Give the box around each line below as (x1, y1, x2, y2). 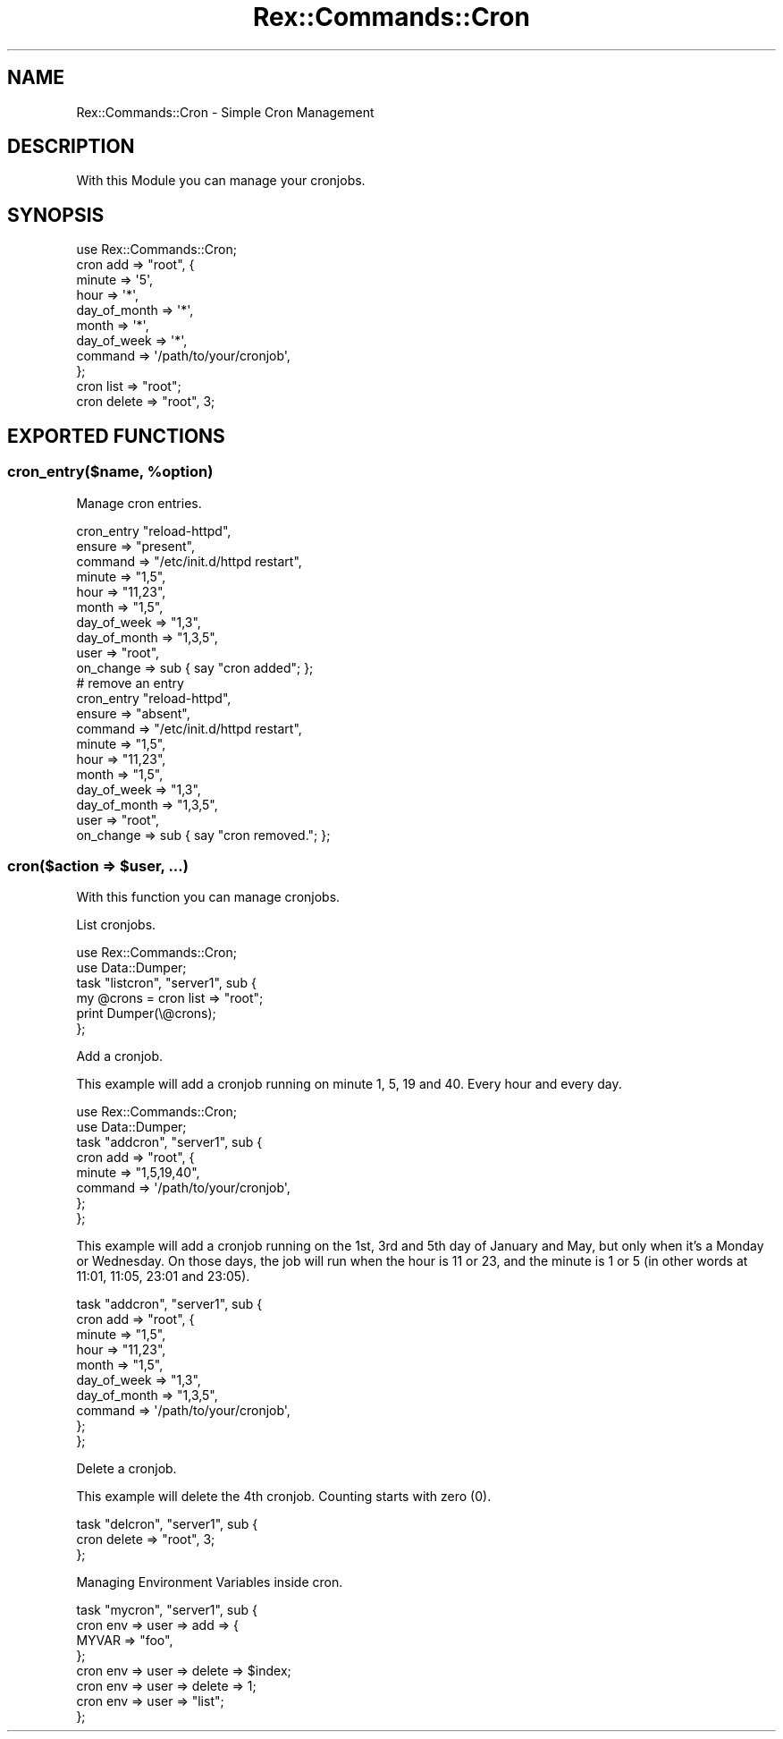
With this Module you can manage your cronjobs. (76, 173, 366, 189)
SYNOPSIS (7, 203, 105, 226)
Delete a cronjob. (76, 1461, 177, 1477)
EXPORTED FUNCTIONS (7, 424, 225, 447)
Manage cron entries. (76, 495, 202, 511)
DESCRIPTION (7, 135, 135, 158)
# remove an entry (76, 674, 184, 691)
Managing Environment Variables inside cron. (76, 1574, 343, 1591)
